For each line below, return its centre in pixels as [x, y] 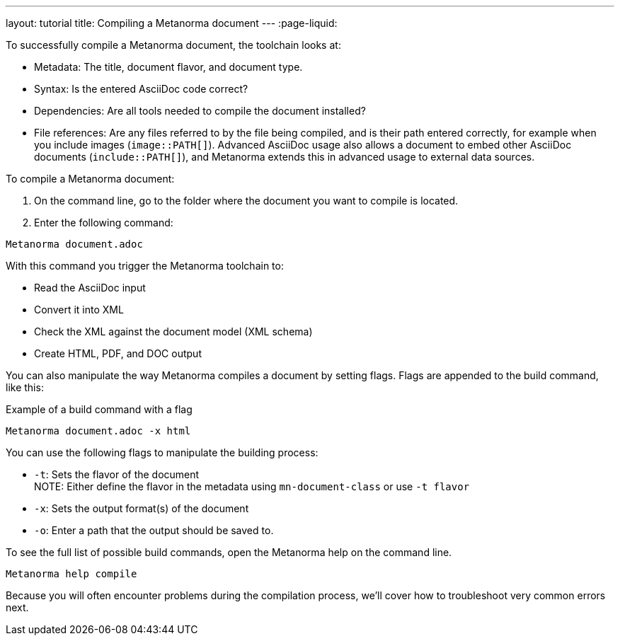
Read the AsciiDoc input [90, 288]
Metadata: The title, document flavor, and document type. [168, 67]
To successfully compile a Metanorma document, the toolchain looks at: [173, 45]
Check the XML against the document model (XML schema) [173, 331]
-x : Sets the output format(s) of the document [142, 508]
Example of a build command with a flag [99, 409]
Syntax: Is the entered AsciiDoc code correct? [141, 89]
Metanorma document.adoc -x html [98, 431]
